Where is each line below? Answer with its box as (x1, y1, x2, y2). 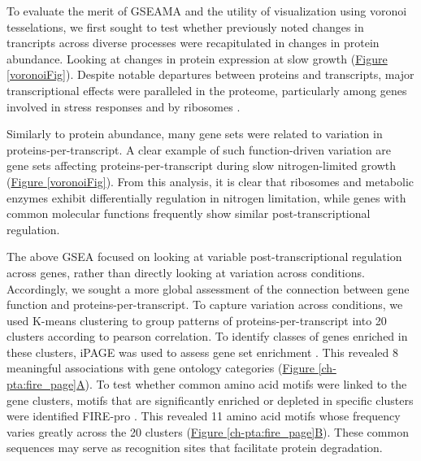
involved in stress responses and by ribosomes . (7, 98, 241, 115)
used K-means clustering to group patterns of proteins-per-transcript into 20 (7, 311, 387, 328)
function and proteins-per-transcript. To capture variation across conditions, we (7, 296, 403, 313)
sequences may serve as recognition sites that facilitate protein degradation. (7, 439, 383, 456)
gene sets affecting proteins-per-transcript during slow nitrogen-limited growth (7, 157, 396, 174)
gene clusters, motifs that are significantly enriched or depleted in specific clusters (7, 391, 414, 408)
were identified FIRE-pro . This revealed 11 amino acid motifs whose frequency (7, 407, 401, 424)
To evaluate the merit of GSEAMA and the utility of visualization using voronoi (7, 2, 407, 19)
